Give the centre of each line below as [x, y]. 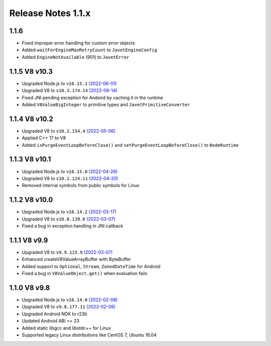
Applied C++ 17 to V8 [44, 138]
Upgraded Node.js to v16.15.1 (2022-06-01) [70, 83]
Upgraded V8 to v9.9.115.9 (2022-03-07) [67, 252]
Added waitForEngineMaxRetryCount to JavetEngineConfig [90, 50]
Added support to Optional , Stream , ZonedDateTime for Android [91, 266]
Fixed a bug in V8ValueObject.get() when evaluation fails [85, 274]
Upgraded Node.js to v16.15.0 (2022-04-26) [70, 171]
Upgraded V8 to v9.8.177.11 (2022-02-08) [69, 307]
